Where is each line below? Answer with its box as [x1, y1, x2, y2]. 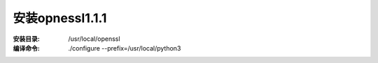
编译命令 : [13, 44, 40, 52]
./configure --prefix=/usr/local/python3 [68, 44, 181, 52]
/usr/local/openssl [68, 35, 120, 43]
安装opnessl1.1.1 [13, 10, 107, 26]
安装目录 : [13, 35, 40, 43]
